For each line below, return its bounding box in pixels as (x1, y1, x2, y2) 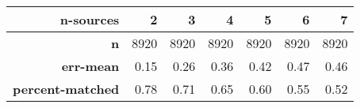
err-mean (61, 57, 120, 75)
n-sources (59, 10, 120, 28)
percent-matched (13, 80, 120, 98)
